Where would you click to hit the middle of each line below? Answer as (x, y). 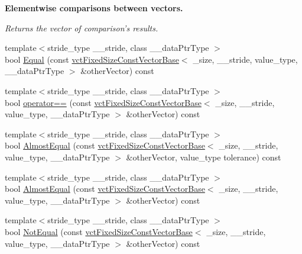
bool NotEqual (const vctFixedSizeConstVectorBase (99, 231)
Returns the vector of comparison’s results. (82, 28)
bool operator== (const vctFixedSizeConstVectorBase (103, 102)
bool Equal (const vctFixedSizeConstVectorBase (92, 59)
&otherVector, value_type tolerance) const (204, 157)
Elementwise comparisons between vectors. (94, 8)
